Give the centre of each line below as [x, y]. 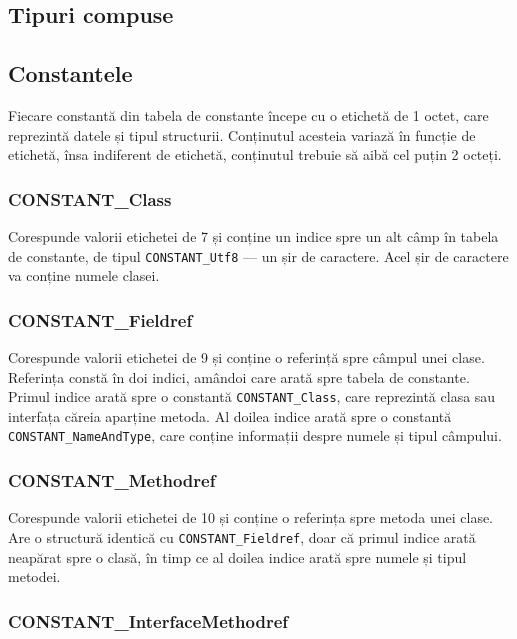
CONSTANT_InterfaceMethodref [148, 620]
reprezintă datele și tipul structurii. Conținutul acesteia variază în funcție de [242, 134]
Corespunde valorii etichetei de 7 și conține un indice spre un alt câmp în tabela [253, 235]
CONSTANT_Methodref [112, 480]
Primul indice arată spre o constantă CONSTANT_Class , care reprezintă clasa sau [252, 396]
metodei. [34, 576]
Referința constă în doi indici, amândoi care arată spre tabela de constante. [239, 376]
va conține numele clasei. [84, 275]
